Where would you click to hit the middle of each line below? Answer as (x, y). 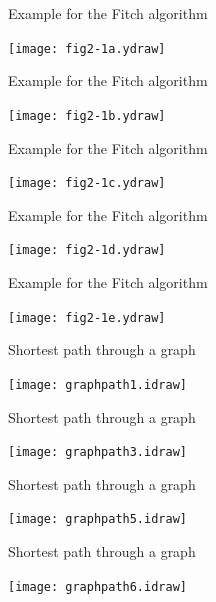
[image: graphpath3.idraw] (97, 452)
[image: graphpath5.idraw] (97, 519)
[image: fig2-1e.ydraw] (87, 317)
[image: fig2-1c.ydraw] (87, 183)
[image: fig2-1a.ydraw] (87, 48)
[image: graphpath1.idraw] (97, 384)
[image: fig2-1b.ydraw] (87, 115)
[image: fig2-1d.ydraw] (87, 250)
